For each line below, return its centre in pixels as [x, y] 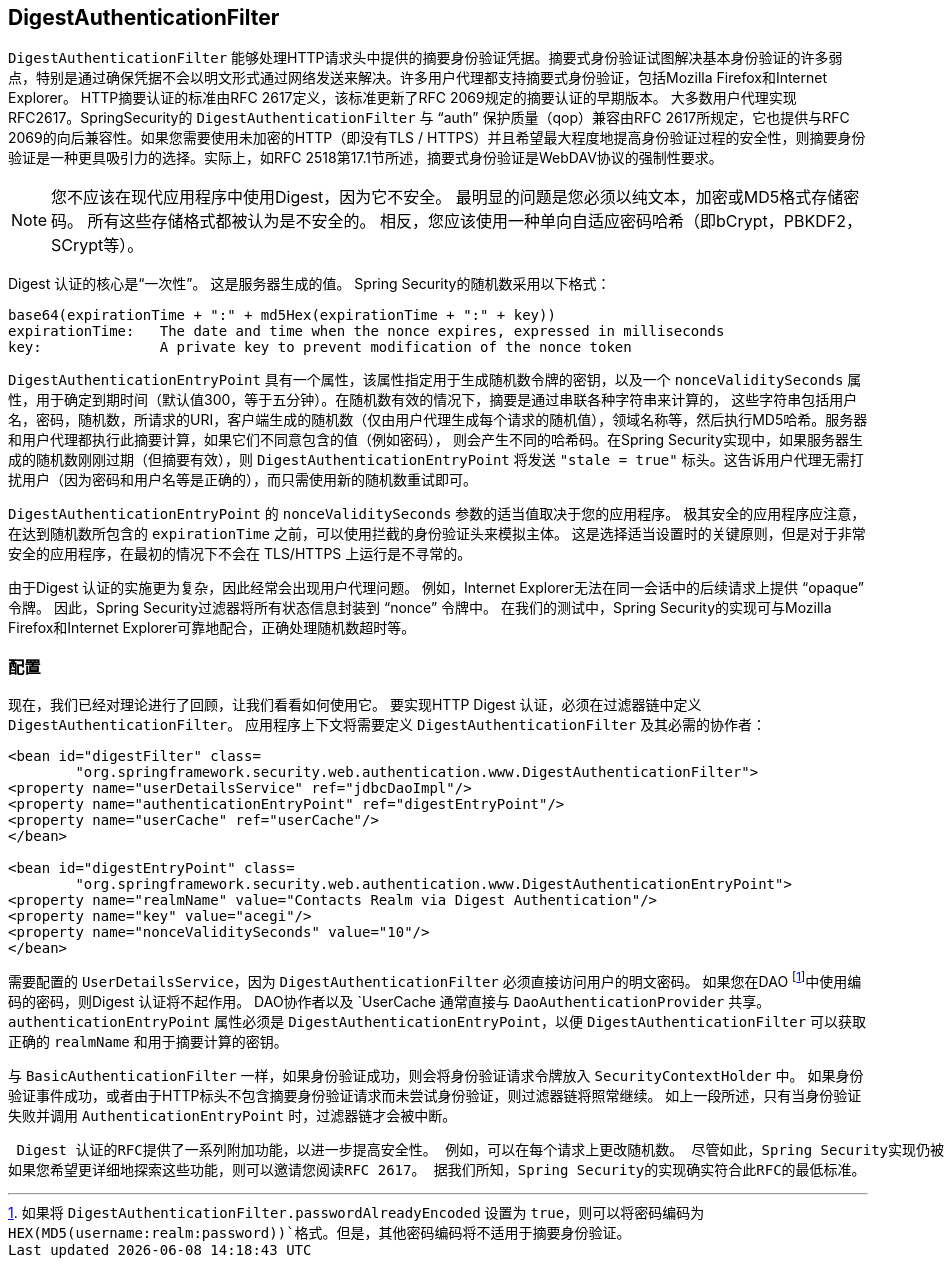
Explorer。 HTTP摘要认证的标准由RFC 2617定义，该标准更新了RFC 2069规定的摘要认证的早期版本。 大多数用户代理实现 [402, 98]
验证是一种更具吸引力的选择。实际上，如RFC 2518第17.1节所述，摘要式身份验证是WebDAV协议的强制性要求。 [365, 158]
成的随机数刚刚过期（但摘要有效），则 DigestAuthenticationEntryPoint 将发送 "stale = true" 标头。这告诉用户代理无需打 [436, 460]
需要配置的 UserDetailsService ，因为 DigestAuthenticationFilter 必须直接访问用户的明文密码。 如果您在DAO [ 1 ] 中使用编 [435, 980]
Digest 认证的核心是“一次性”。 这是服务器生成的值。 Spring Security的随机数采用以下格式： [309, 284]
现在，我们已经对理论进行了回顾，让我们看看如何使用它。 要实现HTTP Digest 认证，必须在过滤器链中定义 [355, 705]
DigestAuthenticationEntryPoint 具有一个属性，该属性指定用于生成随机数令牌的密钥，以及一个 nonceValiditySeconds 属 [435, 380]
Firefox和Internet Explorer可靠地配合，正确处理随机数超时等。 [212, 628]
